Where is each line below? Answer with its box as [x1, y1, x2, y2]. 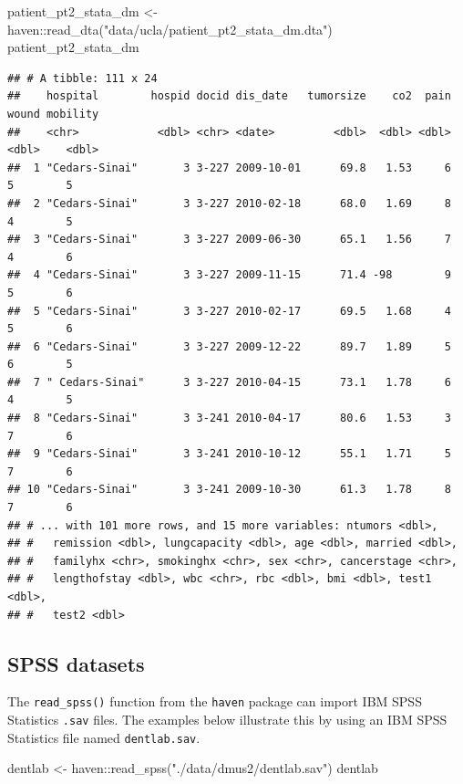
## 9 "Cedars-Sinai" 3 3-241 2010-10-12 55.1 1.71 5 [7, 447, 451, 461]
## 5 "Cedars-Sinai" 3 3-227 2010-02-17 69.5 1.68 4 [7, 304, 451, 318]
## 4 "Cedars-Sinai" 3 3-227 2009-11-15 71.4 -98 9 [7, 268, 451, 282]
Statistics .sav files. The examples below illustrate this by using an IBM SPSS [7, 710, 448, 729]
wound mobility [7, 107, 99, 120]
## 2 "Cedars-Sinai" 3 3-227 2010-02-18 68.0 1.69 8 [7, 196, 451, 210]
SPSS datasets [7, 649, 145, 677]
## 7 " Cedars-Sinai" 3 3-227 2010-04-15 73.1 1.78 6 [7, 375, 451, 389]
